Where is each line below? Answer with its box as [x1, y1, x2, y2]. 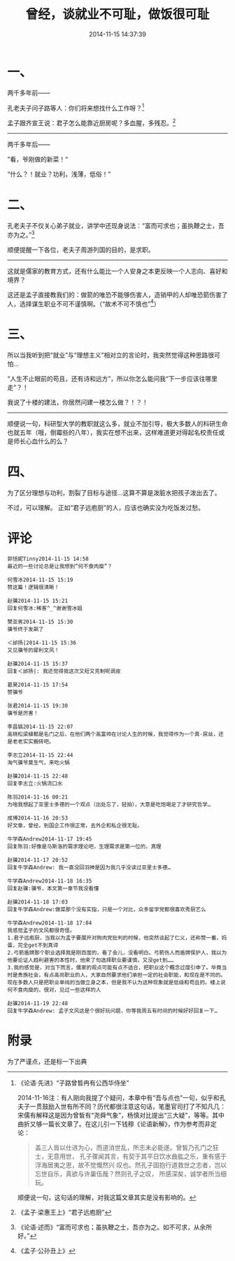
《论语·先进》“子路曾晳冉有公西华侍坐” [17, 1078, 129, 1087]
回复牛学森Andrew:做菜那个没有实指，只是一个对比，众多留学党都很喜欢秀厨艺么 [7, 906, 206, 913]
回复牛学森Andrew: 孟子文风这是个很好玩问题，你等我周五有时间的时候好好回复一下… [7, 1008, 218, 1015]
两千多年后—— [7, 141, 50, 148]
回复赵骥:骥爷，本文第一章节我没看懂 [7, 885, 99, 892]
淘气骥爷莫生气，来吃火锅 [7, 760, 70, 767]
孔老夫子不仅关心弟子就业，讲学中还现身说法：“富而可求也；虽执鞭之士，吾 [7, 221, 225, 229]
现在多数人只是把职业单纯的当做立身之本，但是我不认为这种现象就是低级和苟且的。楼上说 [7, 979, 226, 986]
